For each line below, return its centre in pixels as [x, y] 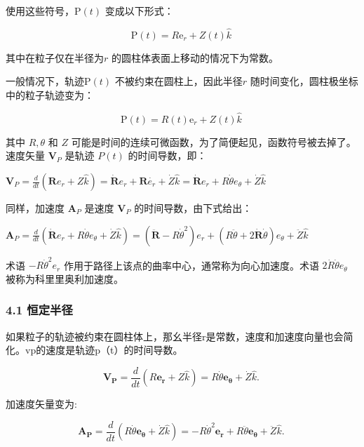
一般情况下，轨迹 [45, 81]
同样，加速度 [35, 208]
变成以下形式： [139, 11]
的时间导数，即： [167, 155]
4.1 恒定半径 [39, 310]
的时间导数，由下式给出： [193, 208]
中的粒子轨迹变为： [50, 95]
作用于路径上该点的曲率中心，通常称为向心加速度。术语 [191, 265]
